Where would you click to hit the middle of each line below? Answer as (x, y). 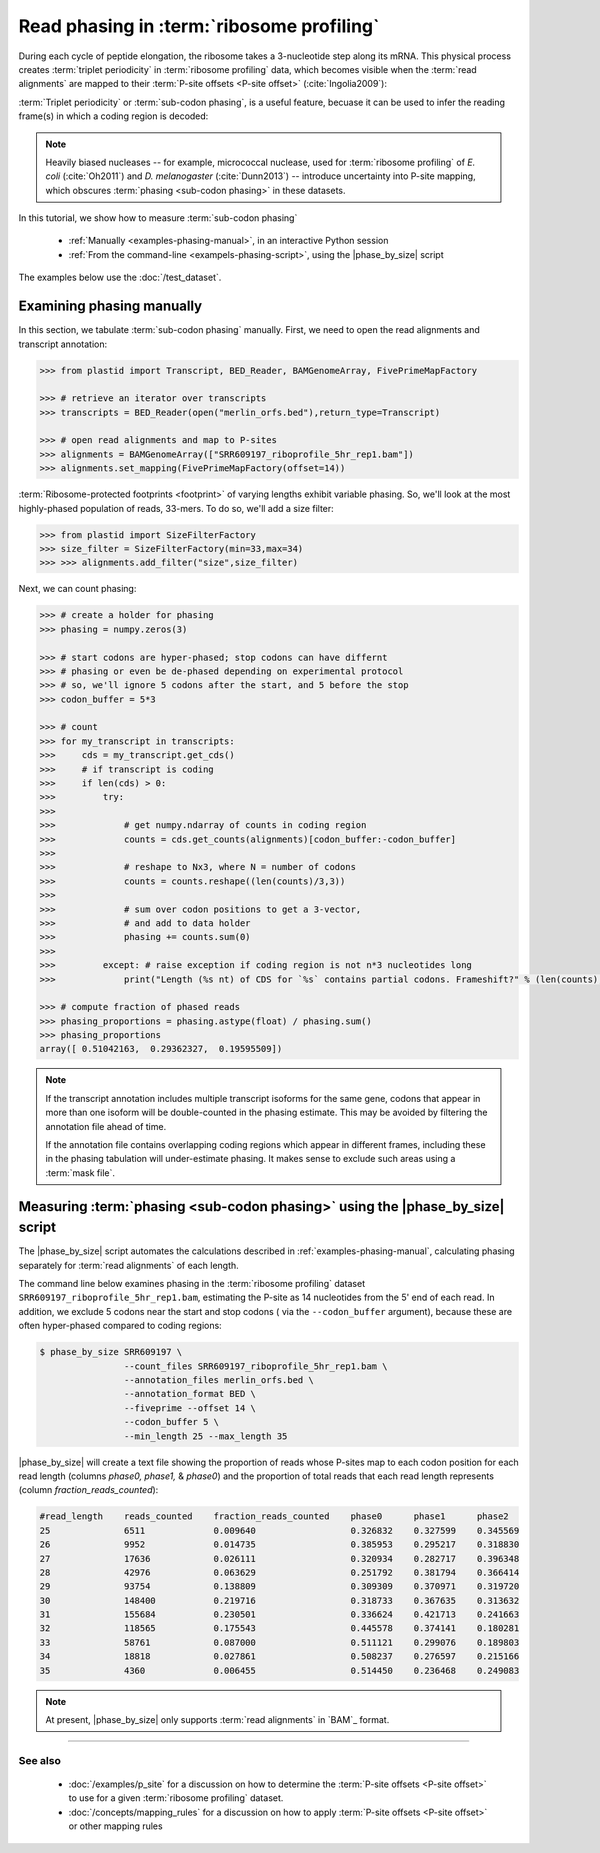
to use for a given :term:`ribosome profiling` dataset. (176, 1798)
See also (40, 1760)
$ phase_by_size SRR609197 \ (111, 1352)
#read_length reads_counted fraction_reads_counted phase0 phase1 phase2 (274, 1516)
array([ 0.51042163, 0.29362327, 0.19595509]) (161, 1049)
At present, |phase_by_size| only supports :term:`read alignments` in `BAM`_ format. (217, 1719)
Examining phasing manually (110, 306)
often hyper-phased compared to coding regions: (120, 1326)
